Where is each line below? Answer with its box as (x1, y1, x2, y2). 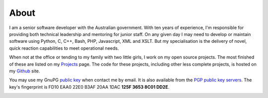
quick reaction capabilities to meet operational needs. (9, 45, 119, 51)
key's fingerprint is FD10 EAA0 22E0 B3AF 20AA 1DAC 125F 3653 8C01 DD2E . (9, 84, 170, 90)
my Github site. (9, 68, 40, 74)
